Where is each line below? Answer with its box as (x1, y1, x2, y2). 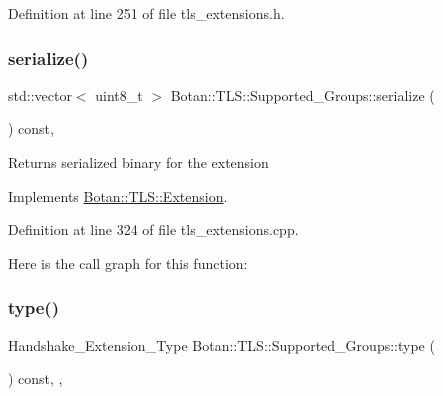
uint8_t (95, 84, 143, 105)
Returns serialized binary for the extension (8, 152, 269, 172)
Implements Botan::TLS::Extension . (8, 185, 228, 206)
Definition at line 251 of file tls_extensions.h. (8, 3, 285, 23)
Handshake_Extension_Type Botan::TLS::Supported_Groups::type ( (8, 334, 435, 355)
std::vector (8, 84, 72, 105)
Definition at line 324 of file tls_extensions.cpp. (8, 219, 299, 240)
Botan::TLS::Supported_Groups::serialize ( (170, 84, 435, 105)
